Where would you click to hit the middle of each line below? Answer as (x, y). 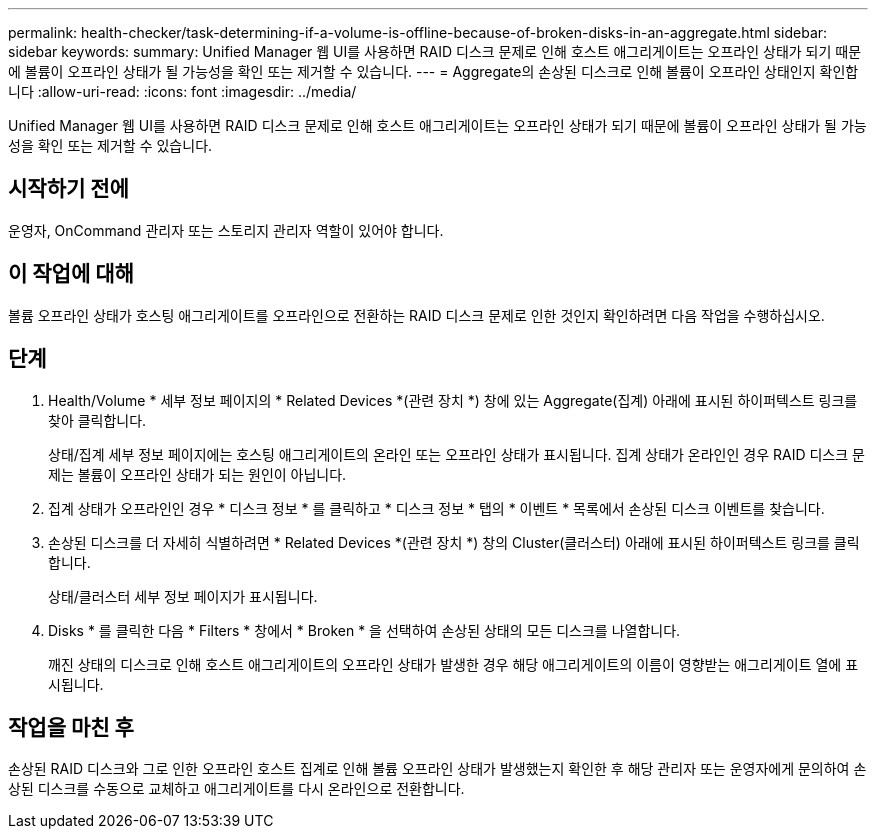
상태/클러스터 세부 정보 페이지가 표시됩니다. (183, 596)
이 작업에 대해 (71, 274)
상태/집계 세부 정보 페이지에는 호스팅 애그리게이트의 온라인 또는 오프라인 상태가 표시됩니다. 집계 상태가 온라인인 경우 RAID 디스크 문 (456, 454)
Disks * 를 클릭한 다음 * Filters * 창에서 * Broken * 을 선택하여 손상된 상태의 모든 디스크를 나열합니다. (364, 630)
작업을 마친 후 (71, 727)
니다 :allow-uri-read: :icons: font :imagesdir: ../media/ (182, 91)
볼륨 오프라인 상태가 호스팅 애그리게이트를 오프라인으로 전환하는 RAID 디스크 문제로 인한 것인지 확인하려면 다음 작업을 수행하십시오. (416, 315)
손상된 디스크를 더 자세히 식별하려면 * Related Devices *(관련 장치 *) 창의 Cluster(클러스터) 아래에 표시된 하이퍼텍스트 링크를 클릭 (454, 542)
